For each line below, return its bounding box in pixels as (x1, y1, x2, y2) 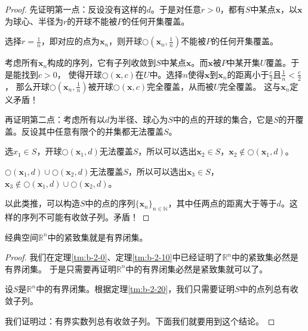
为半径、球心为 (109, 113, 168, 126)
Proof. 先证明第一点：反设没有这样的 (5, 3, 147, 15)
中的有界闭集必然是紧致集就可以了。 (125, 262, 268, 275)
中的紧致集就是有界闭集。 (47, 230, 148, 243)
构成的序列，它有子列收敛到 (47, 56, 156, 69)
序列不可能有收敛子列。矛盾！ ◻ (21, 210, 150, 223)
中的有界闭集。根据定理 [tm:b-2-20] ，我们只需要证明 (36, 283, 235, 295)
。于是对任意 (150, 3, 201, 15)
